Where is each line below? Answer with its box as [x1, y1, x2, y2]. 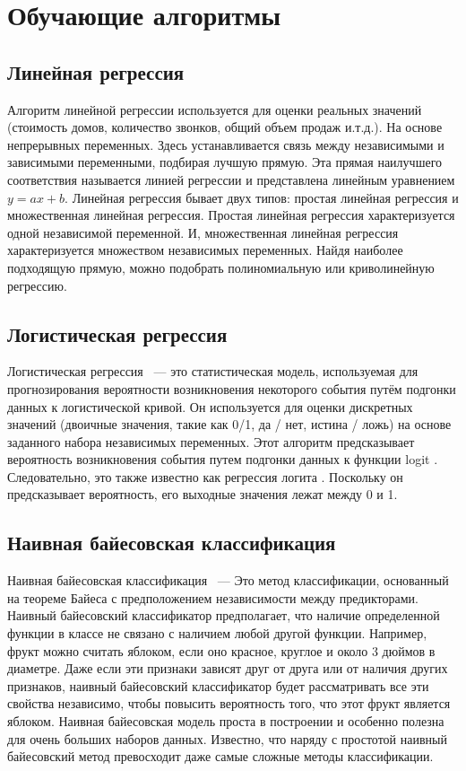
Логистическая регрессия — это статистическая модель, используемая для [7, 362, 419, 381]
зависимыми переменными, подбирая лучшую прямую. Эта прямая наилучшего [7, 153, 443, 171]
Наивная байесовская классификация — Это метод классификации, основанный [7, 571, 449, 590]
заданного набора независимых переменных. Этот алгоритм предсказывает [7, 432, 415, 451]
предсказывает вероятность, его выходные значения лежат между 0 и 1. [7, 485, 398, 504]
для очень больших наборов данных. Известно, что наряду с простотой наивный [7, 729, 447, 748]
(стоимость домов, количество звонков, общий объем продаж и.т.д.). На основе [7, 118, 443, 136]
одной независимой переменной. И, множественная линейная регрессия [7, 223, 399, 241]
